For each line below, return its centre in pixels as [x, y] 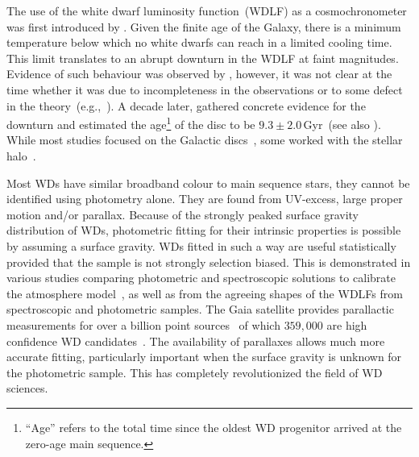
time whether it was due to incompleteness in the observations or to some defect [205, 89]
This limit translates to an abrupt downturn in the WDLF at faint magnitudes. [203, 58]
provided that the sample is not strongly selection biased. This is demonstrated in [209, 262]
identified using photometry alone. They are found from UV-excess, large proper [205, 199]
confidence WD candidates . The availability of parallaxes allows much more [196, 341]
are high [347, 324]
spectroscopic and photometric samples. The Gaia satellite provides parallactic [200, 309]
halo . [21, 156]
